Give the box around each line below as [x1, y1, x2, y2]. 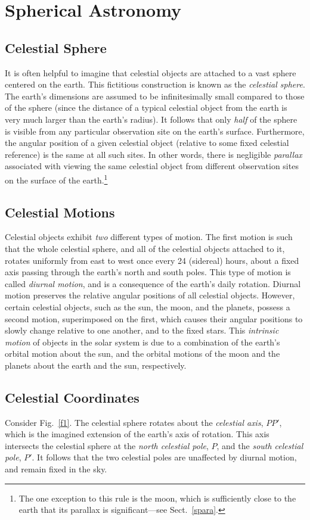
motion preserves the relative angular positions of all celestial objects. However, [5, 289, 295, 301]
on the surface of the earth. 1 [5, 172, 108, 186]
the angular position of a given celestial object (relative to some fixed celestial [5, 136, 289, 149]
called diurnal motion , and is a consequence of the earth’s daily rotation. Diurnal [5, 277, 301, 289]
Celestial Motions [5, 203, 115, 221]
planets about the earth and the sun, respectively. [5, 359, 187, 371]
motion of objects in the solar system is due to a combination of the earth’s [5, 335, 280, 348]
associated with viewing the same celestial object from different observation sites [5, 160, 299, 172]
